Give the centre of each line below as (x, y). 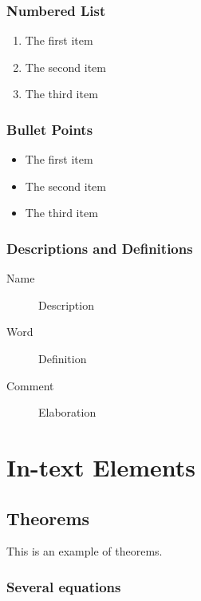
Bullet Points (50, 129)
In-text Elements (101, 467)
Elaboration (67, 412)
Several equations (64, 586)
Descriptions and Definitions (100, 248)
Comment (30, 385)
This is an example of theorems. (85, 551)
